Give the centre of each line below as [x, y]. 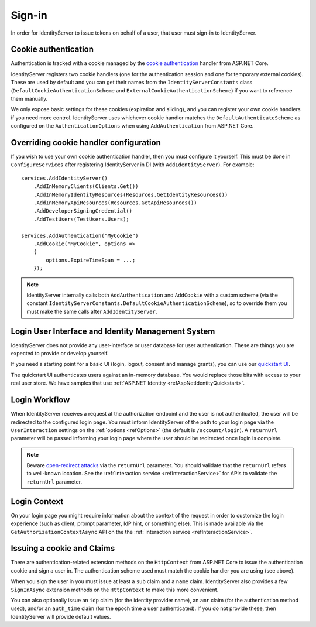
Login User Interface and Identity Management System [113, 331]
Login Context [37, 501]
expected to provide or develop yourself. [60, 354]
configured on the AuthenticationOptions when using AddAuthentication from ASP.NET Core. [132, 126]
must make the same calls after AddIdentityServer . [92, 311]
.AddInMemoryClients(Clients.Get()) [86, 186]
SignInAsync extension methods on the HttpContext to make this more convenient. [115, 590]
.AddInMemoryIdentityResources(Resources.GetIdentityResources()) [130, 194]
